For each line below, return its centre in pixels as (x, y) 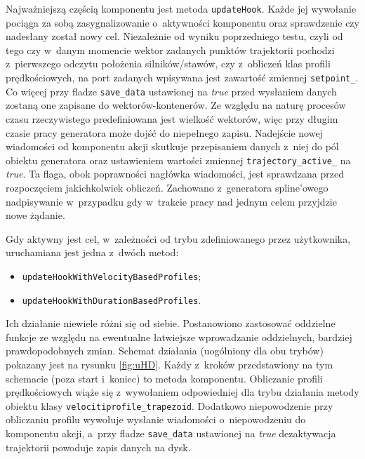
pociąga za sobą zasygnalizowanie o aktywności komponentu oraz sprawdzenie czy (182, 22)
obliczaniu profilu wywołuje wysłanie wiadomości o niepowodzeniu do (156, 419)
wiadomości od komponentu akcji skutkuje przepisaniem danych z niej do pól (172, 146)
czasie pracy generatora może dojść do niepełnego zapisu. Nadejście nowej (164, 132)
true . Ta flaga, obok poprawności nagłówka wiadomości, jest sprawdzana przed (175, 174)
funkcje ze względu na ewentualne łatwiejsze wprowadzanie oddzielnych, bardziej (179, 337)
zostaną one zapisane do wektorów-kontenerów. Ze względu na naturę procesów (176, 105)
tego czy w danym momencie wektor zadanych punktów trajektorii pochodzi (170, 49)
